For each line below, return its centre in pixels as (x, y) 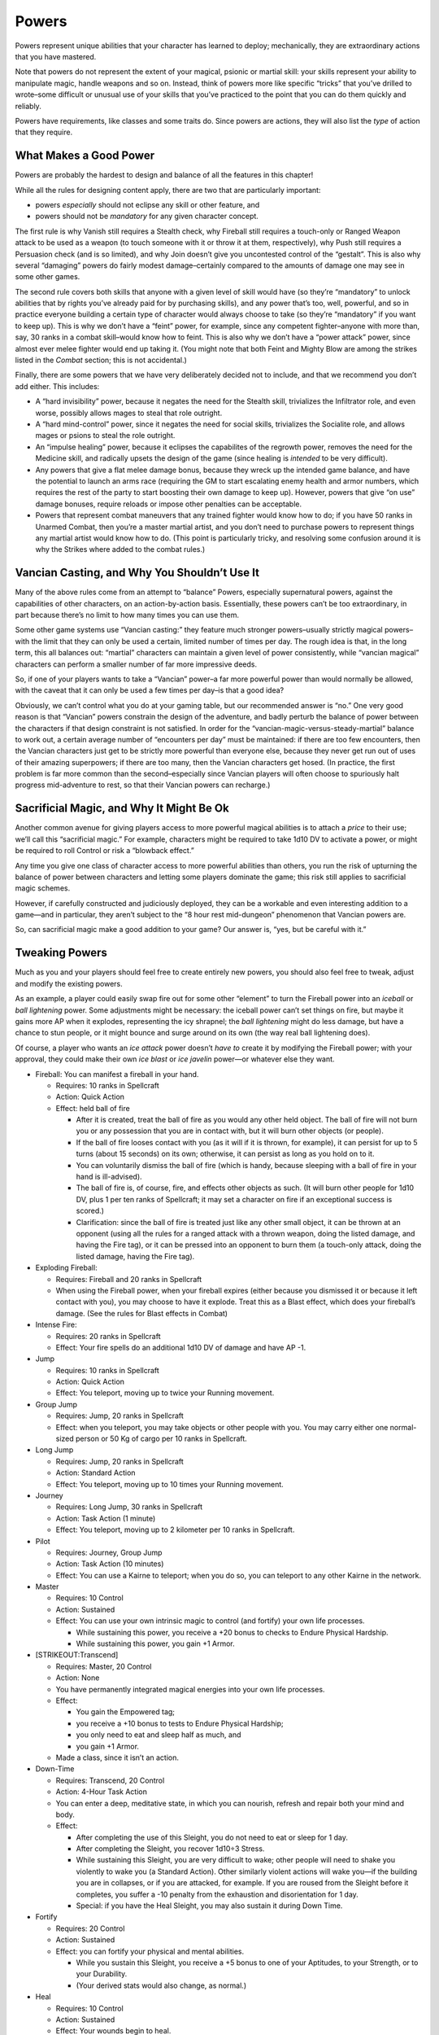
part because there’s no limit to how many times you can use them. (127, 615)
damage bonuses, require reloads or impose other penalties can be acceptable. (169, 504)
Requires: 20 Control (90, 1928)
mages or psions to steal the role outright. (105, 435)
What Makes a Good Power (85, 156)
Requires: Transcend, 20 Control (110, 1780)
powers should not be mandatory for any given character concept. (147, 217)
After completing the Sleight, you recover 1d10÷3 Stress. (170, 1849)
